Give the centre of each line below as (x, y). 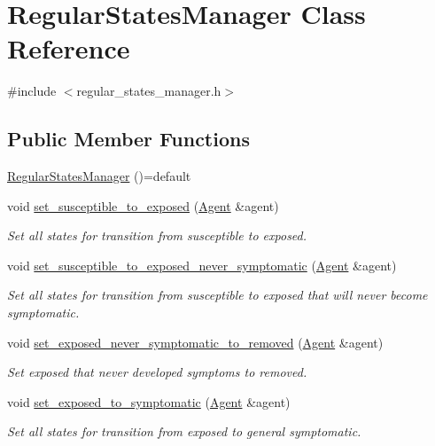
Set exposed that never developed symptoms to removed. (157, 372)
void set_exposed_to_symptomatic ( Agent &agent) (149, 401)
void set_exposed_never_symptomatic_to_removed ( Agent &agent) (195, 342)
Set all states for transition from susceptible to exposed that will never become (217, 295)
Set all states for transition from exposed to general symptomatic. (184, 431)
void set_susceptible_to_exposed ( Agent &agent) (143, 205)
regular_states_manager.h (149, 91)
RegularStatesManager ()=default (99, 176)
